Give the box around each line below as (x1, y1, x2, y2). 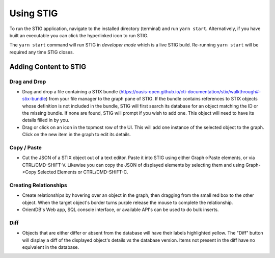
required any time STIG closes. (9, 49, 74, 55)
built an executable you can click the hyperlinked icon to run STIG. (9, 32, 149, 38)
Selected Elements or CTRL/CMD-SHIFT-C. (37, 169, 128, 175)
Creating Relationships (9, 182, 67, 189)
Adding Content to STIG (9, 62, 87, 71)
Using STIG (9, 8, 58, 19)
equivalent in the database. (22, 244, 79, 250)
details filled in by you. (22, 117, 70, 123)
